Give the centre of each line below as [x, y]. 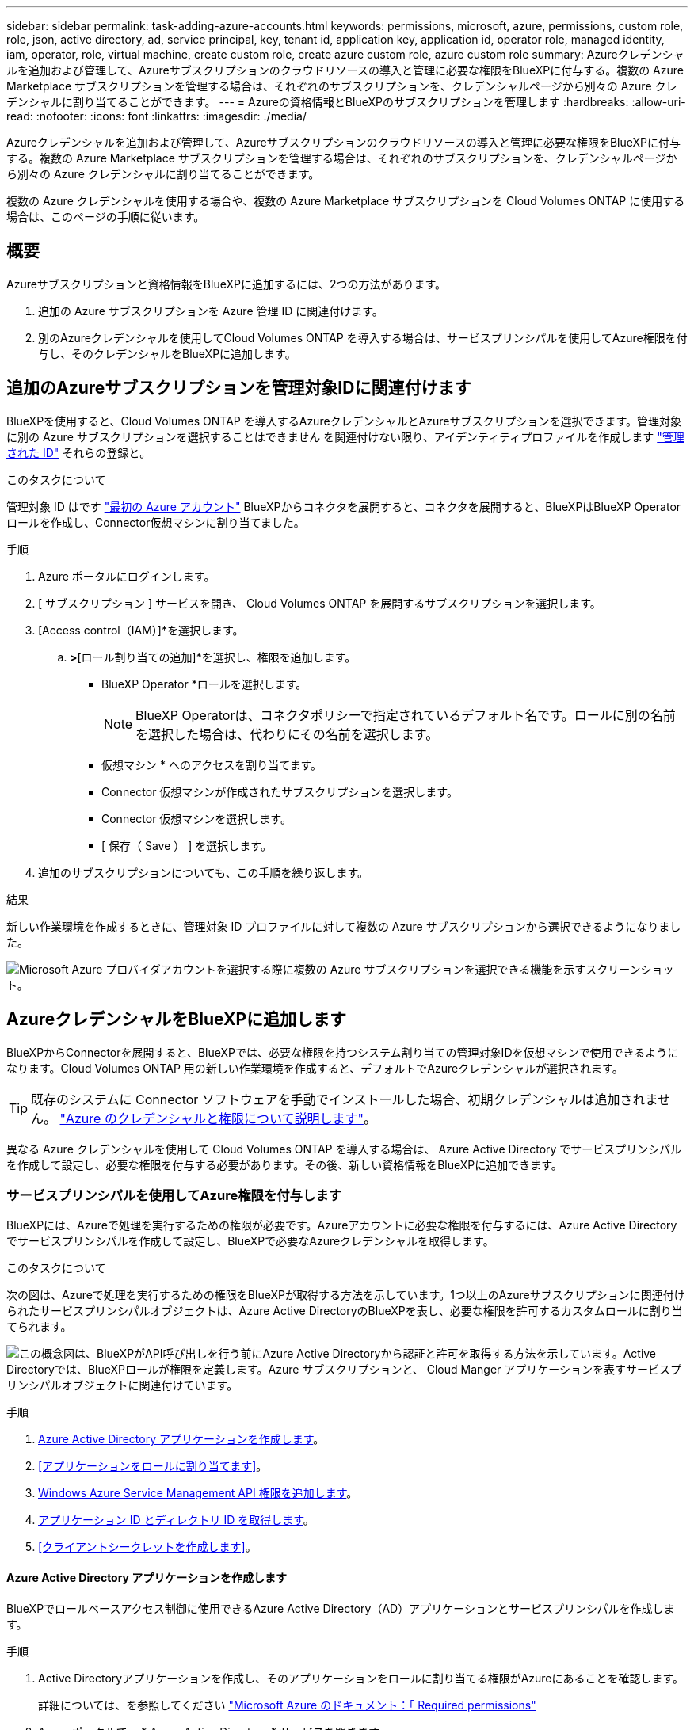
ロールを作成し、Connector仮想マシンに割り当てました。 [156, 522]
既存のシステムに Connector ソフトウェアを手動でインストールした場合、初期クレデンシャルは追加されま [345, 1099]
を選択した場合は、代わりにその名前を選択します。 [287, 734]
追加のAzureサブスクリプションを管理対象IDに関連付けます [239, 388]
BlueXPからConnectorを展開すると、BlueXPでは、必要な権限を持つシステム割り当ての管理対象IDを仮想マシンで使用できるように [343, 1052]
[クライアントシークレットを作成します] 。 [147, 1547]
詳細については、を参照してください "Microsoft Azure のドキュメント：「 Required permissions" [287, 1705]
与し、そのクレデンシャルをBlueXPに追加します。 [167, 353]
